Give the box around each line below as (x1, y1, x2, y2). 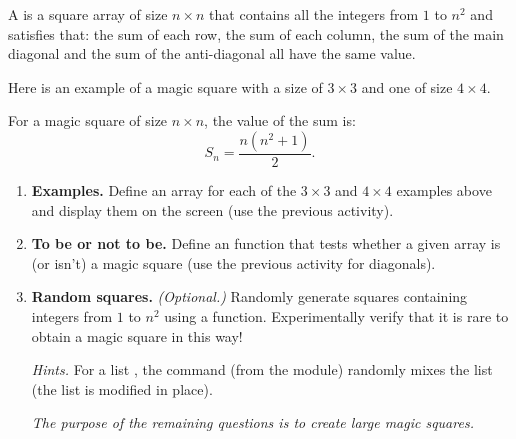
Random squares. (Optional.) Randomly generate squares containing (31, 286, 468, 307)
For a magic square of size (8, 110, 168, 131)
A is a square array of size (8, 4, 168, 24)
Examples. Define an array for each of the (31, 180, 297, 200)
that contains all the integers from (209, 4, 419, 24)
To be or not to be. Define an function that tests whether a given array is (31, 233, 501, 254)
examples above (396, 180, 492, 200)
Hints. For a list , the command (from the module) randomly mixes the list (31, 359, 493, 380)
